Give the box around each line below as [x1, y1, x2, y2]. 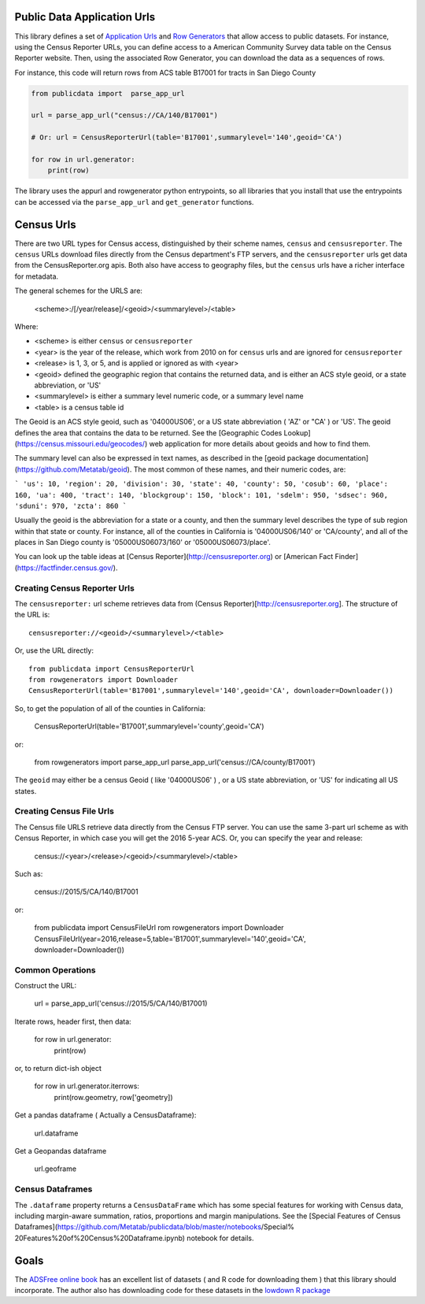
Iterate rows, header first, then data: [14, 1017, 131, 1026]
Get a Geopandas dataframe [14, 1146, 107, 1155]
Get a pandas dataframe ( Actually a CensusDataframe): [14, 1110, 197, 1120]
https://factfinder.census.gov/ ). [17, 563, 118, 572]
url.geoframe [34, 1164, 77, 1173]
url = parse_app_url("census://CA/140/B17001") [31, 111, 218, 120]
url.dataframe [34, 1128, 79, 1138]
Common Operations [14, 965, 96, 976]
